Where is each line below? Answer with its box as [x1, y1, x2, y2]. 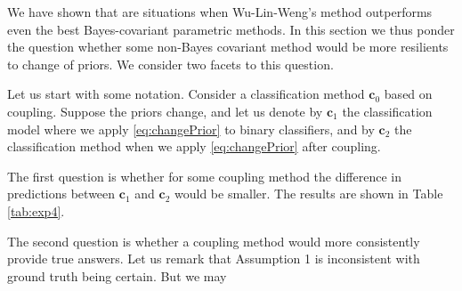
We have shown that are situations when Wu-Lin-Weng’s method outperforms [7, 3, 433, 20]
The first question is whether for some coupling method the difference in [7, 166, 402, 185]
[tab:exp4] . [7, 201, 65, 220]
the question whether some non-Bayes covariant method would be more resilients [7, 37, 449, 56]
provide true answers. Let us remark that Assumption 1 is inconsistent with [7, 249, 420, 268]
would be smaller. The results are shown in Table [174, 184, 443, 203]
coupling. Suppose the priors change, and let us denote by [7, 101, 323, 120]
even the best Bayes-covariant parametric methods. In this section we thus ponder [7, 20, 455, 38]
